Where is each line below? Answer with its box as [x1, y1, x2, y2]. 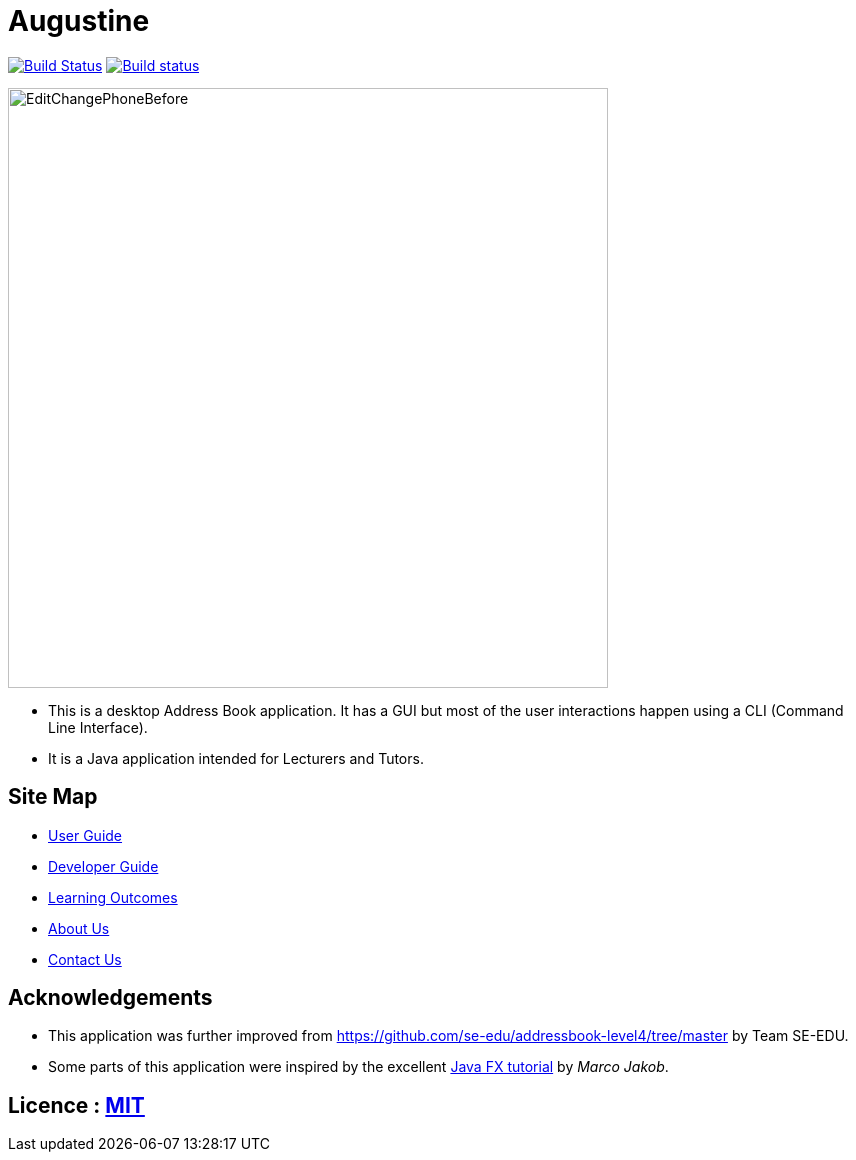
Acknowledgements [8, 985, 213, 1011]
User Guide [48, 826, 123, 844]
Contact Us [48, 950, 122, 968]
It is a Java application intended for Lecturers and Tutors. [48, 749, 424, 767]
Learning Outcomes [48, 888, 178, 906]
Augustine [8, 4, 150, 38]
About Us [48, 919, 110, 937]
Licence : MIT [8, 1092, 145, 1118]
